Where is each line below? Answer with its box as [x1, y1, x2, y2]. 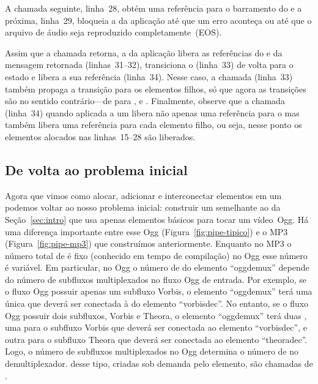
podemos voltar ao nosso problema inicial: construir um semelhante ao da [5, 201, 281, 214]
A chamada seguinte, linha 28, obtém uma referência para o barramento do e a [5, 2, 302, 14]
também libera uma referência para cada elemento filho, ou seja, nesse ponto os [5, 118, 302, 131]
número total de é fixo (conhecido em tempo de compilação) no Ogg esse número [5, 249, 308, 262]
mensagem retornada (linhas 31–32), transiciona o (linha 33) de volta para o [5, 58, 294, 71]
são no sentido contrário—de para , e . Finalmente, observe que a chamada [5, 94, 285, 107]
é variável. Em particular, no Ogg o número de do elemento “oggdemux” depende [5, 261, 309, 274]
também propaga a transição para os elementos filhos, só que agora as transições [5, 82, 306, 95]
